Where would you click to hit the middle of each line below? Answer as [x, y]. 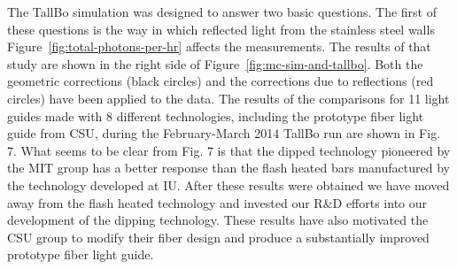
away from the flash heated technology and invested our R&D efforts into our [217, 202]
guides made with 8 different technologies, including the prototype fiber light [216, 115]
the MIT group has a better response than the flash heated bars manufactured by [228, 168]
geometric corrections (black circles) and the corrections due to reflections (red [221, 81]
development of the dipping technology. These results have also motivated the [218, 220]
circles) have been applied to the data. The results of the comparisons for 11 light [228, 98]
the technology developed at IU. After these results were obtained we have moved [228, 184]
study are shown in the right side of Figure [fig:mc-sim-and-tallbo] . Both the [215, 63]
